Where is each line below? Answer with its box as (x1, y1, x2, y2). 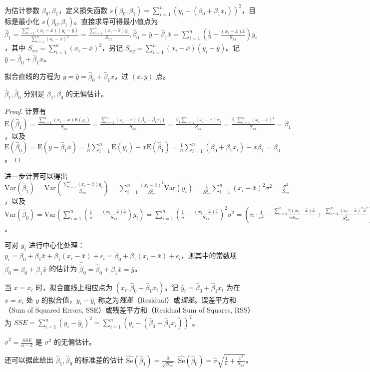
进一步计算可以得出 (4, 170, 67, 181)
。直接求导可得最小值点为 (74, 15, 158, 26)
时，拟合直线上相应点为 (35, 282, 113, 292)
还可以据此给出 (4, 355, 53, 365)
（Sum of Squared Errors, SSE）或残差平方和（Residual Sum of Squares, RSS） (4, 305, 255, 315)
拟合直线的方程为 (4, 71, 60, 81)
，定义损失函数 (58, 4, 108, 15)
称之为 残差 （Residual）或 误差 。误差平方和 (98, 294, 237, 305)
